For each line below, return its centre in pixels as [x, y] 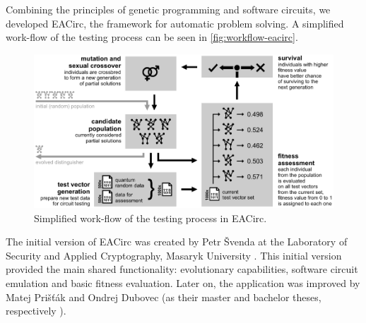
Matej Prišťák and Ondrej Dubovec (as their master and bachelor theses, [164, 297]
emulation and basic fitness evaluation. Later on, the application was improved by [183, 283]
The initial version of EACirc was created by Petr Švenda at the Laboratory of [177, 242]
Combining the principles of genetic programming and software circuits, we [168, 9]
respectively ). [36, 311]
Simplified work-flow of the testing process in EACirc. [150, 218]
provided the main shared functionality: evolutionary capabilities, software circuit [182, 269]
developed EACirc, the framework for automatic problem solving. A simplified [175, 23]
